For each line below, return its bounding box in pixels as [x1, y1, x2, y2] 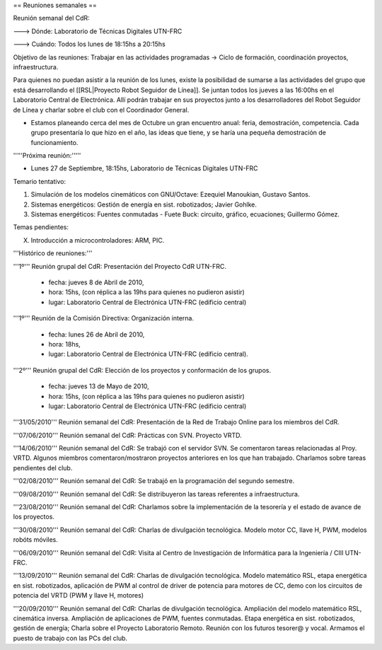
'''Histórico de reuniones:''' [13, 249, 93, 257]
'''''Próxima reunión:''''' [13, 151, 81, 160]
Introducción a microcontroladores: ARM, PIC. [30, 236, 165, 244]
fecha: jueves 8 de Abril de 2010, [48, 278, 144, 286]
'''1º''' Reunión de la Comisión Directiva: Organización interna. [13, 314, 195, 323]
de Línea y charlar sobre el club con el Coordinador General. [13, 105, 190, 114]
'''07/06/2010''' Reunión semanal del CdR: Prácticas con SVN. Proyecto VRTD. [13, 431, 242, 439]
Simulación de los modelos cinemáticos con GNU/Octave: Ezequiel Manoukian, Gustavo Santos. [30, 190, 311, 199]
